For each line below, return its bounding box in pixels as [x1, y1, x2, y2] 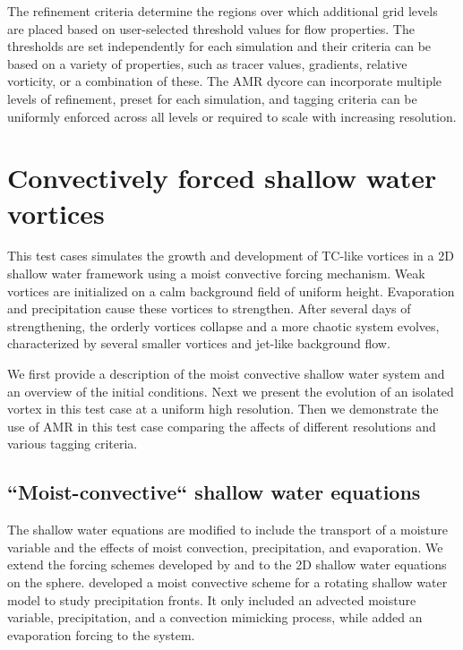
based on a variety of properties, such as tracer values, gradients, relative [7, 54, 407, 73]
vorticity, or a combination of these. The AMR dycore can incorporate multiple [7, 72, 442, 90]
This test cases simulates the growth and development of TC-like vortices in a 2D [7, 246, 454, 265]
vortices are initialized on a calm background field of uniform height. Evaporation [7, 281, 455, 300]
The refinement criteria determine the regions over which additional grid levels [7, 2, 438, 20]
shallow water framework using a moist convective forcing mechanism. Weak [7, 264, 425, 283]
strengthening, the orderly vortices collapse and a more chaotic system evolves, [7, 316, 440, 335]
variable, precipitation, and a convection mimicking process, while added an [7, 608, 423, 627]
